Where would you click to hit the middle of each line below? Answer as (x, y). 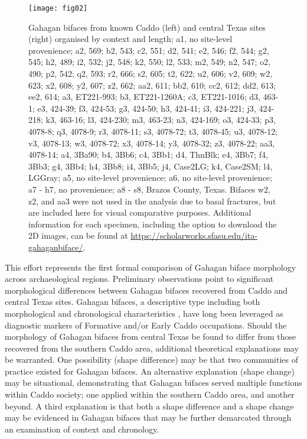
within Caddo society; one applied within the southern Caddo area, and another (150, 394)
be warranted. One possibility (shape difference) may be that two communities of (152, 360)
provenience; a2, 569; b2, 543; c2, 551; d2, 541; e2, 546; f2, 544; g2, (149, 50)
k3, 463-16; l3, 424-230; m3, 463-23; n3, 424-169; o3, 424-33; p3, (161, 120)
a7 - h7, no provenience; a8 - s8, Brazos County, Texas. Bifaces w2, (149, 189)
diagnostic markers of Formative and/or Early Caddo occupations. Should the (146, 325)
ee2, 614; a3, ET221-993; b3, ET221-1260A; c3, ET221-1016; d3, (144, 97)
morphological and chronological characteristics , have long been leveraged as (144, 313)
